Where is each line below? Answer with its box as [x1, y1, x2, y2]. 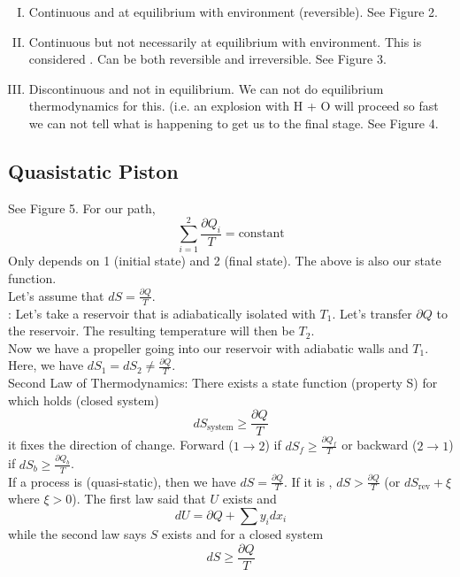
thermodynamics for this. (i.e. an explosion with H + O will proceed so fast [28, 96, 439, 115]
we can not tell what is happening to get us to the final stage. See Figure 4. [28, 113, 439, 132]
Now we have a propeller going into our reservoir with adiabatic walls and [8, 338, 409, 357]
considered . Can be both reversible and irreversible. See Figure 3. [28, 50, 387, 68]
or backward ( [341, 435, 418, 454]
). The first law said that [72, 489, 206, 508]
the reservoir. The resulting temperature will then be [8, 321, 295, 340]
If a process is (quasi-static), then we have [8, 472, 236, 490]
